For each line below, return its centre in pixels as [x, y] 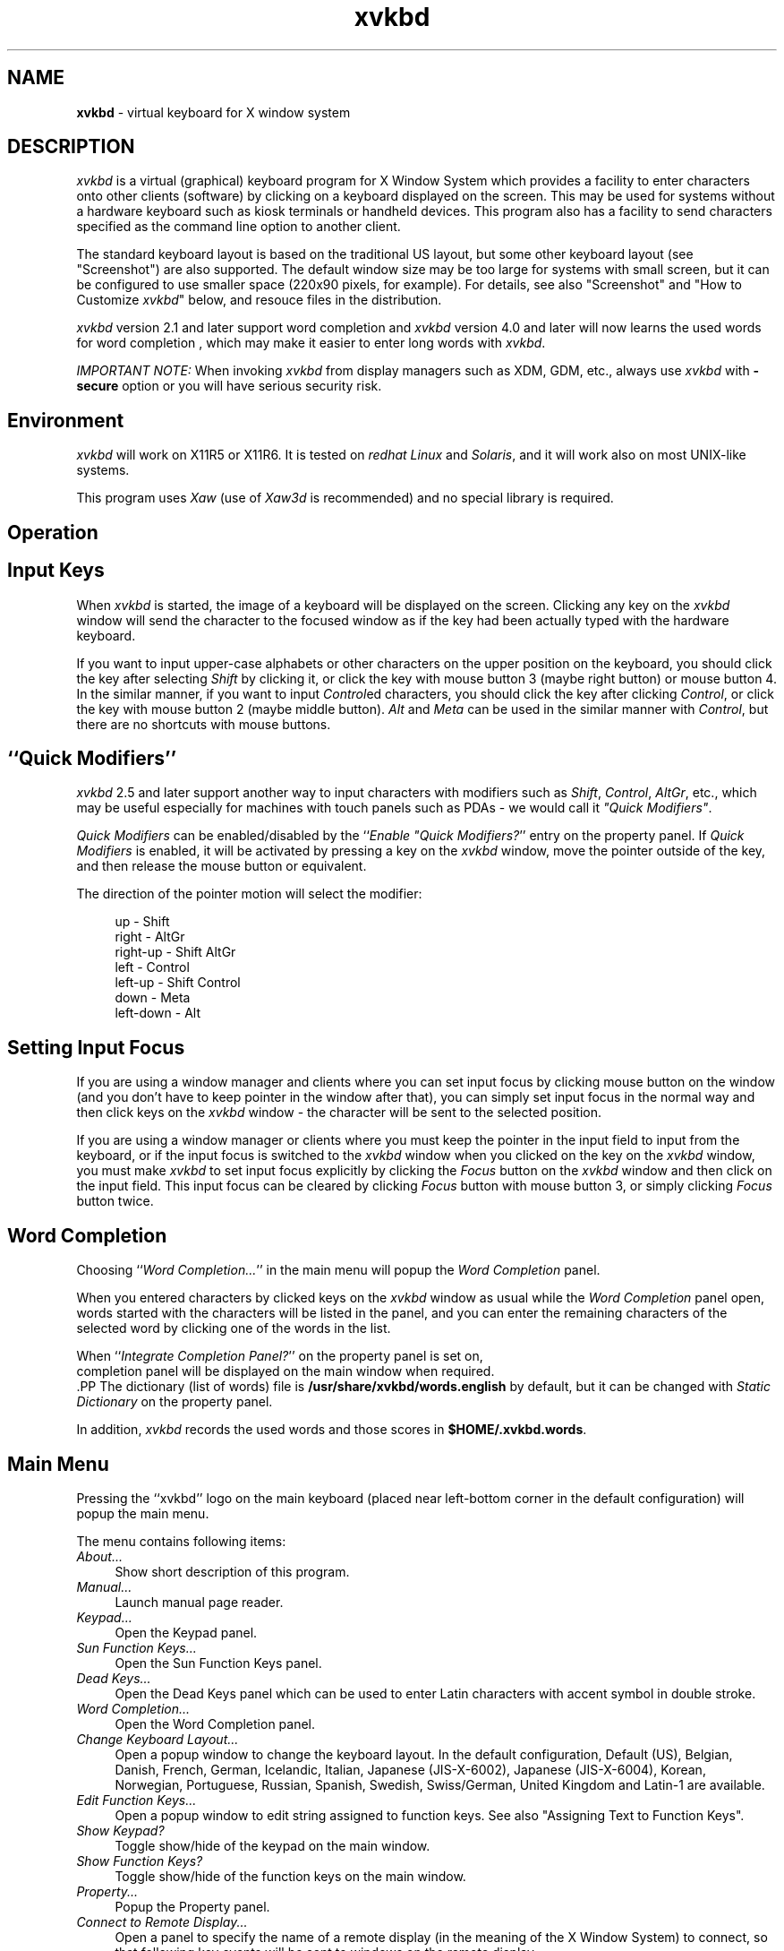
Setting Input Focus [96, 1047]
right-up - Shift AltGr [175, 952]
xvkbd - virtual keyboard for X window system [213, 112]
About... [99, 1556]
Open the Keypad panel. [186, 1632]
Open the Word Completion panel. [215, 1723]
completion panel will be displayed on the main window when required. [285, 1371]
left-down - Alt [158, 1013]
